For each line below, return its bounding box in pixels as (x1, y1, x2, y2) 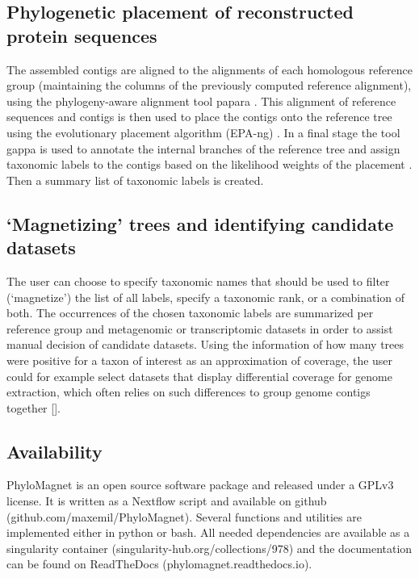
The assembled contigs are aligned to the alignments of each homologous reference (6, 61, 413, 77)
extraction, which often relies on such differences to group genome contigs (6, 383, 371, 400)
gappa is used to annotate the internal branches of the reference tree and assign (6, 140, 400, 157)
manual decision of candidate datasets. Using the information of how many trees (6, 336, 404, 353)
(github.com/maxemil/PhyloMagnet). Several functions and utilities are (6, 508, 362, 525)
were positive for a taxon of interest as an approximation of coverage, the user (6, 351, 393, 368)
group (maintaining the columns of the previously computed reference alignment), (6, 77, 412, 94)
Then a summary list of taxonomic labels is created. (6, 171, 264, 188)
